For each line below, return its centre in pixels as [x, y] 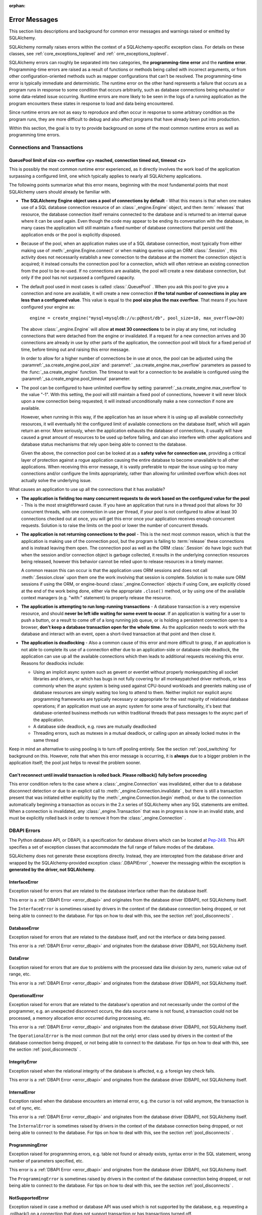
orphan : [17, 6]
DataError [19, 958]
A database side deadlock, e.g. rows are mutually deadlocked [95, 727]
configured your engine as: [48, 307]
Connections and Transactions [46, 147]
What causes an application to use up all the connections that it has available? [87, 489]
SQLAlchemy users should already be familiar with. [60, 191]
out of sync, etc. [25, 1108]
